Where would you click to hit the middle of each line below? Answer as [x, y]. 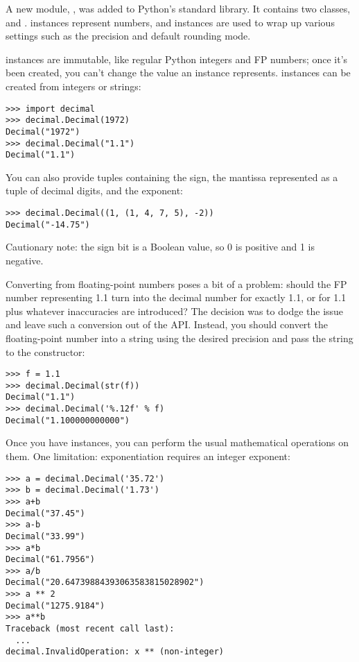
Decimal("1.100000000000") [68, 420]
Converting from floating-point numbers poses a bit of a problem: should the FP [176, 283]
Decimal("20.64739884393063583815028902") [105, 583]
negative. [25, 260]
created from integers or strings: [73, 86]
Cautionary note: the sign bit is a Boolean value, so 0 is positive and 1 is [160, 247]
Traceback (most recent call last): [90, 629]
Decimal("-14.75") [48, 224]
